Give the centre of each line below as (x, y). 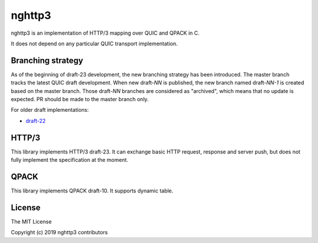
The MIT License (32, 221)
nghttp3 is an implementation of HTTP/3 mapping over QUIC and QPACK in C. (105, 33)
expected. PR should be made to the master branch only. (80, 99)
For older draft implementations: (50, 110)
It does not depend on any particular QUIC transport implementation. (94, 44)
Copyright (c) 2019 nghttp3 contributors (59, 232)
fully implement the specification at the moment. (70, 160)
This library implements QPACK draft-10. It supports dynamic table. (92, 191)
